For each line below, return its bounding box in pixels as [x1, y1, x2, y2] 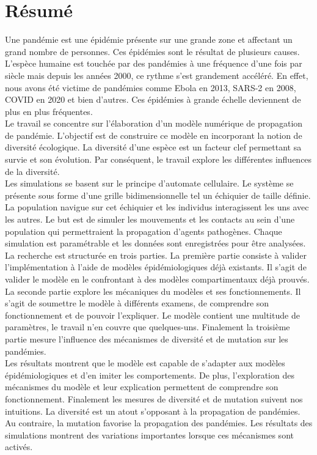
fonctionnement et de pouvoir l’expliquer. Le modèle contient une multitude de [5, 308, 300, 321]
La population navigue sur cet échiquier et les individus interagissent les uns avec [5, 201, 309, 213]
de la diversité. [5, 165, 60, 177]
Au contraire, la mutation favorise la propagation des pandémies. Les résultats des [5, 416, 313, 429]
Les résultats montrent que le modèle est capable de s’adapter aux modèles [5, 357, 285, 369]
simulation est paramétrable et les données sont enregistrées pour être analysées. [5, 237, 306, 250]
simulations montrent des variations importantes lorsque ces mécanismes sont [5, 428, 294, 441]
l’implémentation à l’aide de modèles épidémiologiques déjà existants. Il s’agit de [5, 261, 307, 273]
